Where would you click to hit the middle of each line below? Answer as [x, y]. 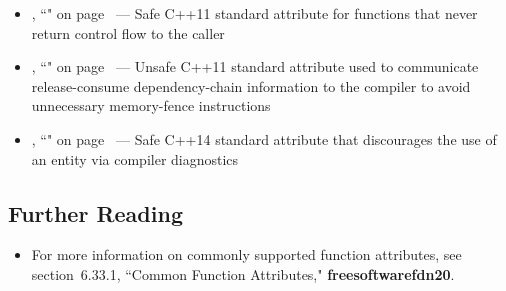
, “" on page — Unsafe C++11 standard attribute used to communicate [255, 66]
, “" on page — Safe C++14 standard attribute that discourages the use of [264, 138]
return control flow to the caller [128, 32]
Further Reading [95, 212]
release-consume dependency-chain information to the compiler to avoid [251, 85]
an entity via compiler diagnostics [135, 158]
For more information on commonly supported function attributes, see [246, 254]
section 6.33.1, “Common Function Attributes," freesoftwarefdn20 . [243, 273]
